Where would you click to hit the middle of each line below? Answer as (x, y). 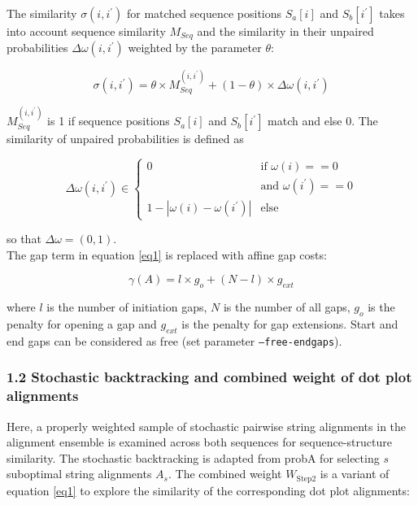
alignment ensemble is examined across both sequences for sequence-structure (199, 442)
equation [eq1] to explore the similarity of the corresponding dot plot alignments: (208, 490)
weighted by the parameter (195, 48)
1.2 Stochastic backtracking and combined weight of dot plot (209, 377)
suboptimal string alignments (79, 474)
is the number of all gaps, (287, 307)
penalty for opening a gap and (82, 324)
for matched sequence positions (205, 13)
